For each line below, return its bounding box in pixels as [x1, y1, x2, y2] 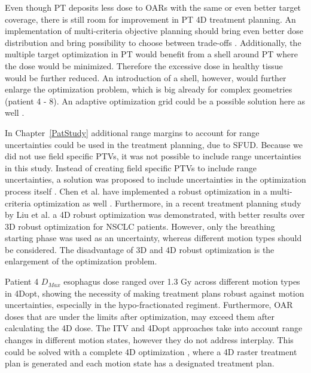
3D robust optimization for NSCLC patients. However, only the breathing [5, 220, 275, 232]
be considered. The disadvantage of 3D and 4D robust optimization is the [5, 243, 275, 255]
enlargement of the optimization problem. [5, 255, 157, 267]
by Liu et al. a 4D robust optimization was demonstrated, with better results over [5, 208, 305, 221]
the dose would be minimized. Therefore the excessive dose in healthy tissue [5, 59, 283, 72]
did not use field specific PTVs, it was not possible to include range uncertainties [5, 150, 301, 162]
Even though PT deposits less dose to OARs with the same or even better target [5, 1, 301, 13]
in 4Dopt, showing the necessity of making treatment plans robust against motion [5, 286, 304, 299]
